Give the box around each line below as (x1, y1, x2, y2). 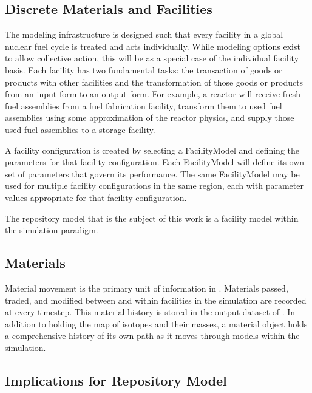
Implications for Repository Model (5, 371, 227, 389)
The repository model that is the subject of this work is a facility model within (5, 211, 299, 224)
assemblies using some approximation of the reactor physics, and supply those (5, 111, 294, 124)
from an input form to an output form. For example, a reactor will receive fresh (5, 87, 301, 100)
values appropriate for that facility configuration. (5, 191, 187, 203)
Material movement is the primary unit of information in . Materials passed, (5, 281, 288, 294)
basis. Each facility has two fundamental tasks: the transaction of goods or (5, 63, 282, 76)
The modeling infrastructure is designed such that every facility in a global (5, 28, 283, 41)
